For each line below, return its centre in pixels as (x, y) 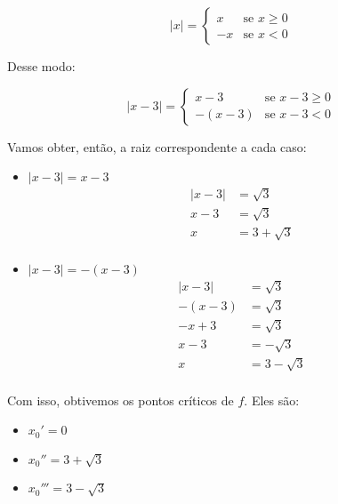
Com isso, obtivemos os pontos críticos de (121, 400)
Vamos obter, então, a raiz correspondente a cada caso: (157, 146)
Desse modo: (41, 66)
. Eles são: (272, 400)
